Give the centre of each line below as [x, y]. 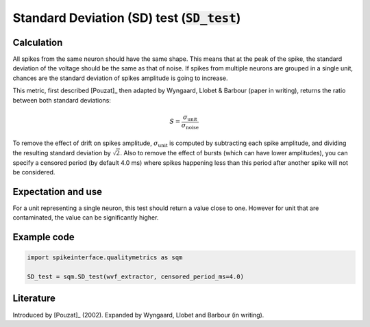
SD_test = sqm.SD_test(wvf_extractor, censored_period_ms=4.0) [136, 277]
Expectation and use [58, 192]
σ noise [190, 126]
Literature [34, 299]
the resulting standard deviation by [62, 153]
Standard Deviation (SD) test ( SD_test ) [127, 18]
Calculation [38, 42]
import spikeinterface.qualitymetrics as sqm [105, 258]
